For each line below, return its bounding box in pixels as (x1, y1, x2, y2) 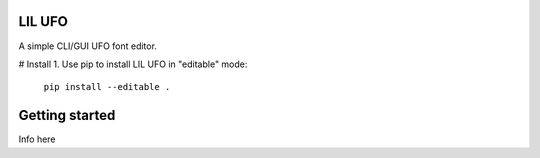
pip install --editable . (43, 81, 171, 93)
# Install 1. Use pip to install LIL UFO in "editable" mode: (18, 58, 248, 70)
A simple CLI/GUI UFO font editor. (18, 40, 157, 52)
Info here (18, 133, 56, 145)
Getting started (18, 107, 116, 124)
